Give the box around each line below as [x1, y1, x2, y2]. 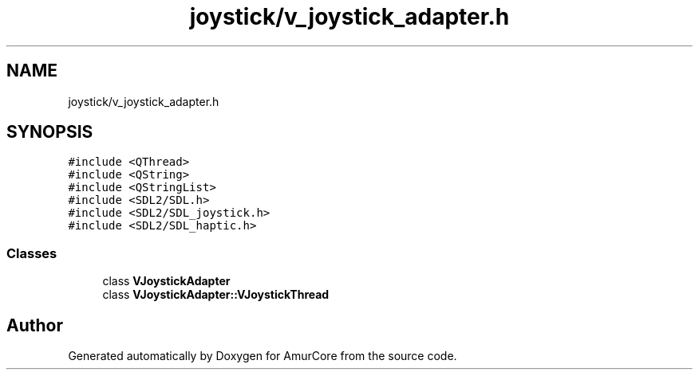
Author [6, 315, 63, 335]
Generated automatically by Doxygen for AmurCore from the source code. [68, 349, 457, 363]
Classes [6, 245, 57, 261]
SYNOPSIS [6, 122, 93, 143]
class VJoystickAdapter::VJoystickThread [102, 288, 330, 302]
